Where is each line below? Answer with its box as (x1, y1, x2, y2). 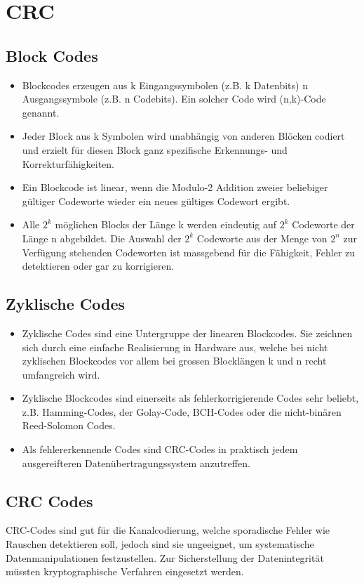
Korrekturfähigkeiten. (22, 156, 115, 171)
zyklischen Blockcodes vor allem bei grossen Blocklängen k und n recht (22, 353, 327, 368)
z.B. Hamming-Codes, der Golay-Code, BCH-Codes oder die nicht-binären (22, 404, 342, 419)
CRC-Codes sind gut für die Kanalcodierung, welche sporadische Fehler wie (6, 523, 330, 537)
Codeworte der (292, 217, 355, 232)
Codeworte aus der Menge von (196, 230, 328, 245)
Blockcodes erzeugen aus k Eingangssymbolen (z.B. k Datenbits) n (22, 77, 308, 92)
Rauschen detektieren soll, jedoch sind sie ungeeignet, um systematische (6, 537, 314, 551)
